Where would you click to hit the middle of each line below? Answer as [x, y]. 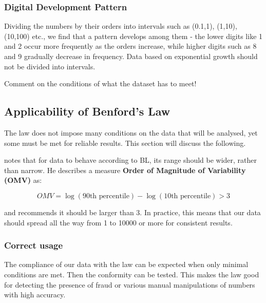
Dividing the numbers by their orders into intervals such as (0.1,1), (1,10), [121, 26]
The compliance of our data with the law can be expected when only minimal [126, 264]
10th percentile [187, 196]
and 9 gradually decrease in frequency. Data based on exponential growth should [131, 56]
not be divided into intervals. [50, 66]
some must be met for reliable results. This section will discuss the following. [125, 143]
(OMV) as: [23, 180]
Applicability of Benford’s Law [87, 111]
